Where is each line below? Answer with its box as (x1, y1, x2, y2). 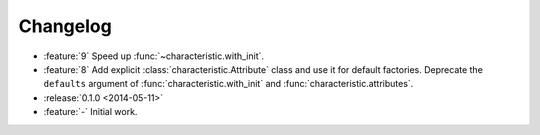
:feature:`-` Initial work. (43, 106, 138, 118)
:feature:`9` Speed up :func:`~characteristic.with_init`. (43, 50, 265, 62)
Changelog (18, 15, 112, 37)
